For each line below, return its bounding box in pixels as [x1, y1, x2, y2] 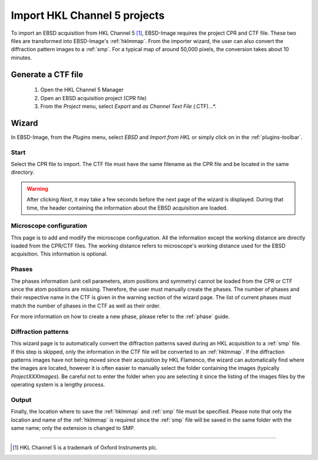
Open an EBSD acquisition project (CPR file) [40, 94, 147, 101]
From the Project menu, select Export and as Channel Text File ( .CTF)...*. [40, 102, 217, 110]
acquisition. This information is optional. [11, 250, 108, 257]
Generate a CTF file [11, 70, 84, 80]
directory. [11, 168, 35, 176]
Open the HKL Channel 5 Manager [40, 86, 124, 94]
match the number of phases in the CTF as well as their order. [11, 302, 161, 309]
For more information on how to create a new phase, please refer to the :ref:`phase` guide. [11, 313, 230, 320]
